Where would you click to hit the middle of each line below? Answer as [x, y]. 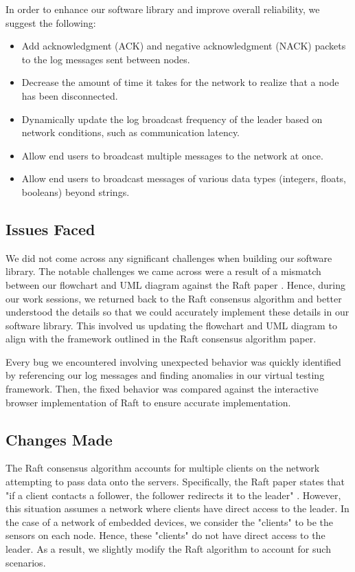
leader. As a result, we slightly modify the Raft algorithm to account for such [168, 549]
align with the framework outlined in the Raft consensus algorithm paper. [161, 339]
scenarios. [26, 562]
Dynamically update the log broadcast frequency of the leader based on [172, 119]
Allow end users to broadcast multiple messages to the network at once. [172, 155]
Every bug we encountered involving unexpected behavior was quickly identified [173, 361]
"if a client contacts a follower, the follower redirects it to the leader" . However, [173, 495]
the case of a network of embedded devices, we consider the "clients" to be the [170, 521]
